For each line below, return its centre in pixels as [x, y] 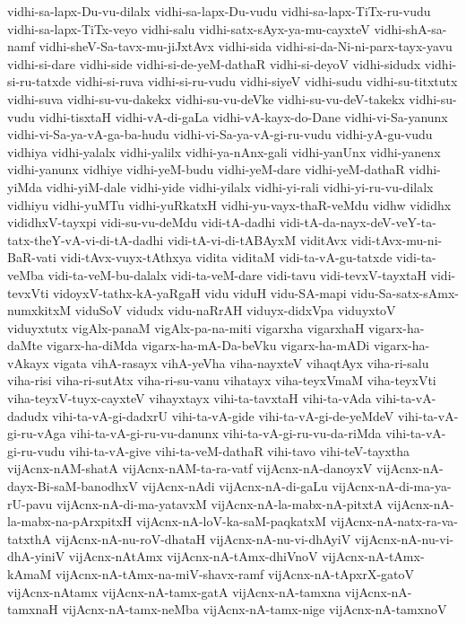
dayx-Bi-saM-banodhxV [73, 486]
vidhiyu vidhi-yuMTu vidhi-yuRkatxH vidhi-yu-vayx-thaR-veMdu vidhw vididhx [229, 204]
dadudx [28, 415]
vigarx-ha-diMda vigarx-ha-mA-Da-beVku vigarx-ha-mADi [208, 345]
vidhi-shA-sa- [410, 28]
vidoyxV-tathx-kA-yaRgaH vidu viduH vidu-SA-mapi [199, 292]
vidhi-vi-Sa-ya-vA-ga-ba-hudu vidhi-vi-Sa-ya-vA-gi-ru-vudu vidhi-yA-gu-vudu [220, 134]
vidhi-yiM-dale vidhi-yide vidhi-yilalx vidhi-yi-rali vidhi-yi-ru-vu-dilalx [240, 186]
